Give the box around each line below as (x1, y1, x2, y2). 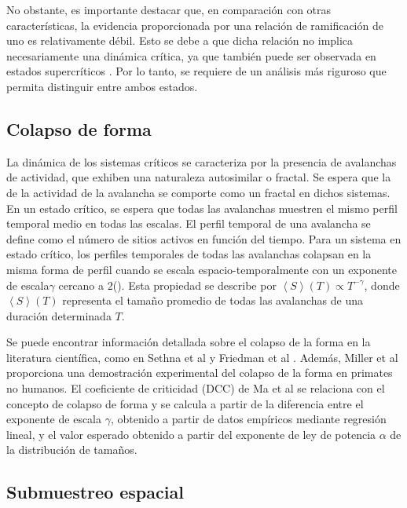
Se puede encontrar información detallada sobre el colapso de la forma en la (6, 334, 371, 350)
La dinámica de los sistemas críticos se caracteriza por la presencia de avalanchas (6, 153, 397, 170)
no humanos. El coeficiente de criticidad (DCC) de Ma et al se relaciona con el (6, 380, 385, 397)
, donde (364, 276, 400, 293)
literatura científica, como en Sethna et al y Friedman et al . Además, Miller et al (6, 349, 398, 365)
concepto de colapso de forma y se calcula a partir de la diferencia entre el (6, 395, 364, 411)
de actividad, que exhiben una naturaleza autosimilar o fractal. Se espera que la (6, 169, 391, 185)
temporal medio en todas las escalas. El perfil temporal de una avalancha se (6, 215, 371, 232)
